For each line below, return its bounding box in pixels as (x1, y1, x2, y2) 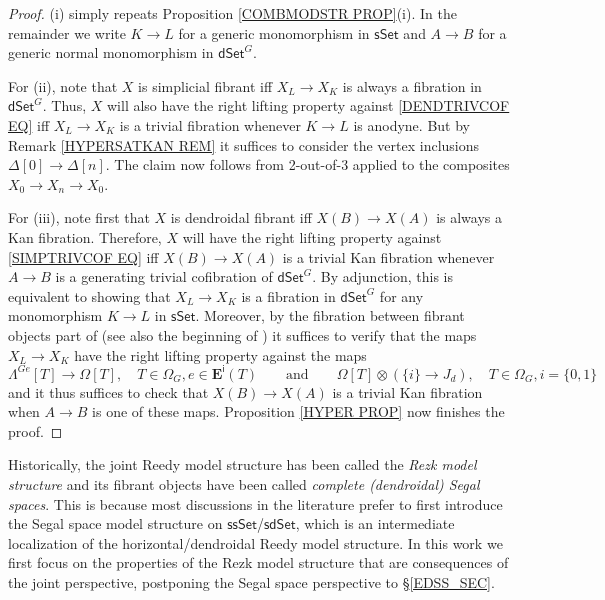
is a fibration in (241, 285, 336, 306)
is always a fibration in (342, 75, 482, 96)
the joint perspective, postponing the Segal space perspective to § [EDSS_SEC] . (8, 571, 495, 592)
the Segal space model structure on (8, 513, 223, 534)
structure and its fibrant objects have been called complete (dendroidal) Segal (8, 473, 480, 494)
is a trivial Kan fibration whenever (282, 246, 495, 267)
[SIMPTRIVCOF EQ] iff (8, 246, 159, 267)
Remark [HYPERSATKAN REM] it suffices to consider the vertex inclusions (8, 134, 480, 155)
